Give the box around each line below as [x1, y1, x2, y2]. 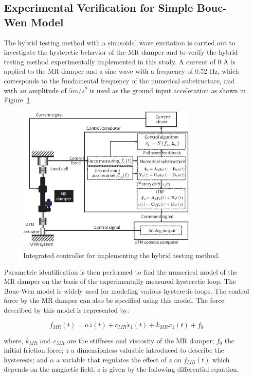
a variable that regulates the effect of [56, 354, 167, 364]
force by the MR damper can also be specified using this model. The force [4, 295, 224, 305]
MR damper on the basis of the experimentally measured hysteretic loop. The [4, 276, 236, 286]
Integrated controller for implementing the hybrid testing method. [23, 250, 220, 260]
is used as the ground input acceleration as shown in [90, 85, 246, 95]
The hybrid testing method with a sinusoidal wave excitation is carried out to [4, 37, 235, 47]
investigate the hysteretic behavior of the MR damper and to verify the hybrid [4, 47, 238, 57]
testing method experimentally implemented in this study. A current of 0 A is [4, 56, 235, 66]
